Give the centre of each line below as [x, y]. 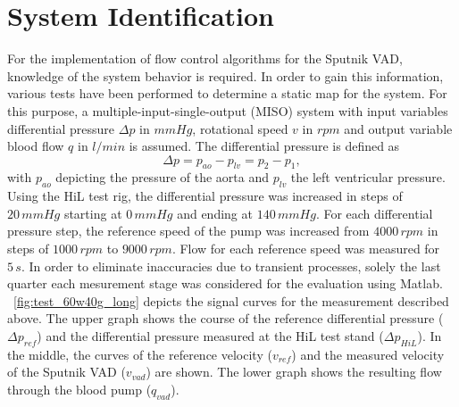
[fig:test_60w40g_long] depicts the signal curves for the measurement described [231, 300]
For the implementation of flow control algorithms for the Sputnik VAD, [205, 58]
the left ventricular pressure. [368, 177]
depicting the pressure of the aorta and [163, 177]
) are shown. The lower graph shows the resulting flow [294, 372]
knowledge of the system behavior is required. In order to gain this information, [225, 75]
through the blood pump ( [79, 390]
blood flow [36, 146]
